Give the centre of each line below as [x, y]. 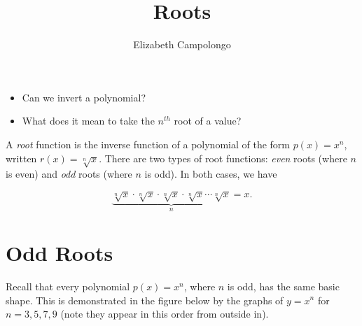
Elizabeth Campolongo [182, 44]
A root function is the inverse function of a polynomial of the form [148, 144]
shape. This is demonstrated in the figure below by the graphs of [145, 300]
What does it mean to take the [88, 121]
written [21, 158]
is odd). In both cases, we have [211, 174]
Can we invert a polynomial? [84, 97]
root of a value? [208, 121]
